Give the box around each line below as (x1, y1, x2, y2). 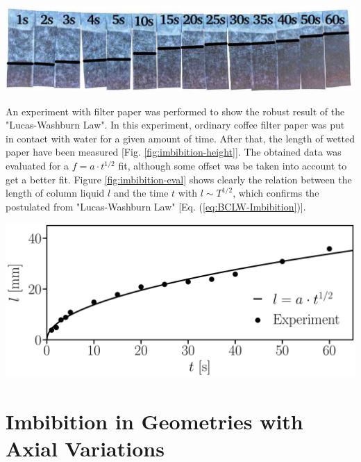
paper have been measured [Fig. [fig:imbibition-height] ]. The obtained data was (6, 145, 342, 159)
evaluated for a (6, 158, 69, 172)
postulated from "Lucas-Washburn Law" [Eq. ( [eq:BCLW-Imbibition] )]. (6, 199, 306, 213)
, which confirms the (233, 185, 319, 200)
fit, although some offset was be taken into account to (118, 158, 347, 172)
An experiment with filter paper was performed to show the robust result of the (6, 104, 345, 118)
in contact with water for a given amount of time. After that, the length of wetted (6, 131, 355, 145)
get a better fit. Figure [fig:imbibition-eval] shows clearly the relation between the (6, 172, 352, 186)
